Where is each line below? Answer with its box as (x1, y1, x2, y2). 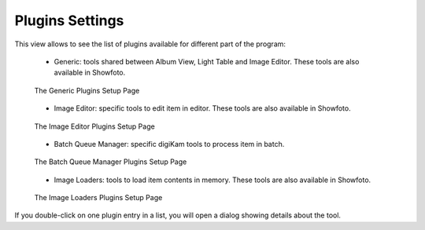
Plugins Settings (14, 12, 124, 29)
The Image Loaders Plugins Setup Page (34, 193, 163, 203)
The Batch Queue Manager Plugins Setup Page (34, 157, 187, 166)
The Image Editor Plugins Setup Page (34, 122, 155, 131)
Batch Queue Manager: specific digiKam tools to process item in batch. (54, 139, 285, 148)
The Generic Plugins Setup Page (34, 86, 140, 95)
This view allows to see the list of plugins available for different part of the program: (14, 39, 286, 49)
